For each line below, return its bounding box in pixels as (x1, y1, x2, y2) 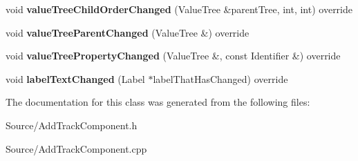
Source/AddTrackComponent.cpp (6, 141, 147, 155)
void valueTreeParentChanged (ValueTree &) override (6, 25, 249, 39)
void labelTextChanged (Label (6, 71, 145, 86)
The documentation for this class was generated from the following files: (6, 95, 310, 109)
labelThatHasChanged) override (153, 71, 288, 86)
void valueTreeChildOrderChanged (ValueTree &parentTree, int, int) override (6, 2, 353, 16)
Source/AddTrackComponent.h (6, 117, 138, 132)
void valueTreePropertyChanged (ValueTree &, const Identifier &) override (6, 48, 341, 63)
